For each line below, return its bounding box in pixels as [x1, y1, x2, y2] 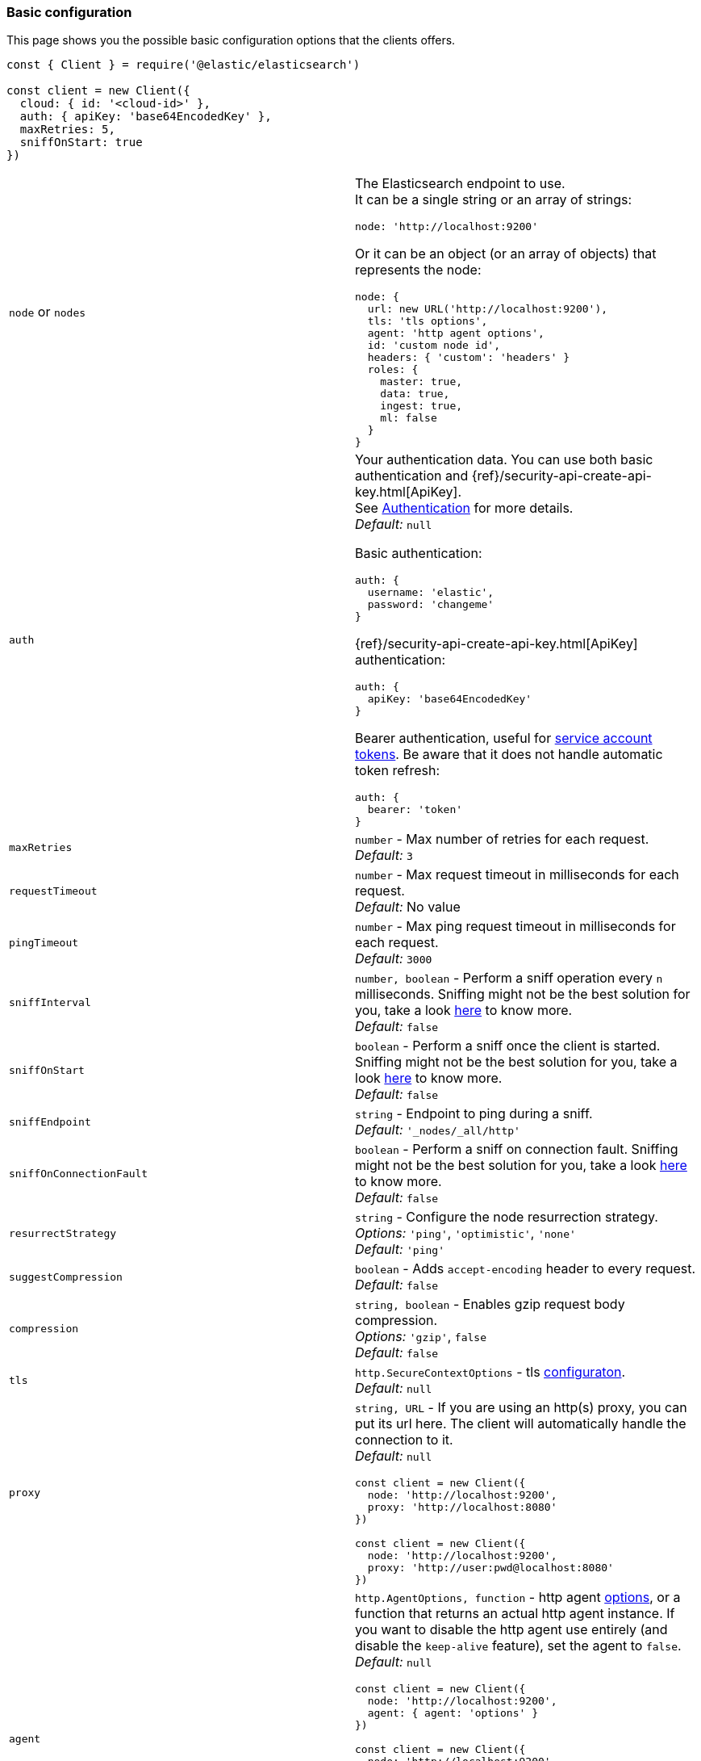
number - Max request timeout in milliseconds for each [355, 866, 679, 883]
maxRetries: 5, [19, 123, 115, 136]
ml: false [380, 412, 437, 425]
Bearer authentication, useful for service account [355, 730, 653, 747]
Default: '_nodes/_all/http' [355, 1122, 520, 1138]
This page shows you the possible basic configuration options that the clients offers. [6, 33, 456, 48]
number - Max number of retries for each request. [355, 831, 649, 848]
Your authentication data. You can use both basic [355, 451, 653, 468]
